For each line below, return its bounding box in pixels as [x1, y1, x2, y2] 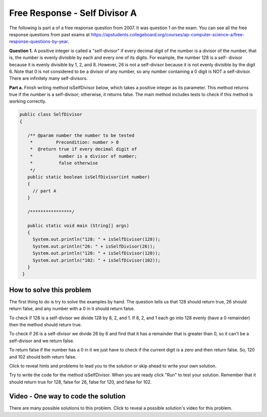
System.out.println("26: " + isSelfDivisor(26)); [32, 243, 155, 249]
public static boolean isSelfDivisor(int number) [27, 174, 150, 179]
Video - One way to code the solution [9, 392, 126, 400]
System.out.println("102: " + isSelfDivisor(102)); [32, 257, 161, 263]
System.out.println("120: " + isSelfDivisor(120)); [32, 250, 161, 256]
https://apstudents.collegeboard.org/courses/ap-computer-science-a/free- [90, 31, 245, 37]
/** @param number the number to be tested [27, 132, 134, 138]
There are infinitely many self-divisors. [9, 75, 88, 81]
